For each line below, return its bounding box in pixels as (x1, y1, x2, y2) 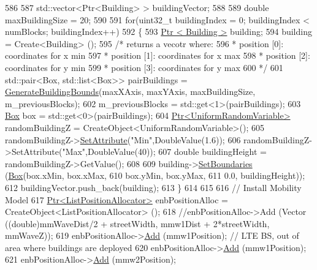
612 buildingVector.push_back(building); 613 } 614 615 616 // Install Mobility (5, 181, 302, 193)
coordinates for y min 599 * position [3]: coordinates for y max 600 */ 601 (5, 61, 283, 73)
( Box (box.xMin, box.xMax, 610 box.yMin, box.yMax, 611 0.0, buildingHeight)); (5, 169, 305, 182)
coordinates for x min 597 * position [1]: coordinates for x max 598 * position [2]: (5, 49, 310, 62)
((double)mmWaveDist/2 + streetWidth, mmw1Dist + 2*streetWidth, (5, 217, 270, 230)
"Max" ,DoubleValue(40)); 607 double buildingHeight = (62, 145, 267, 158)
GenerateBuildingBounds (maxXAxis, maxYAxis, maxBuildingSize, (5, 85, 256, 98)
